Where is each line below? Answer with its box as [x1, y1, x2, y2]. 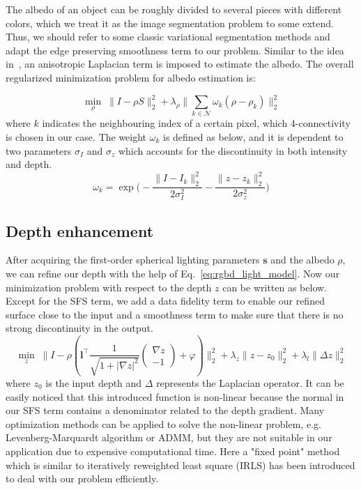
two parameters [6, 143, 72, 158]
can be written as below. [222, 280, 328, 294]
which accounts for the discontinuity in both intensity [118, 143, 348, 158]
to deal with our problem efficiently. [6, 471, 159, 486]
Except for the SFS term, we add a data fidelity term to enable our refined [6, 293, 325, 308]
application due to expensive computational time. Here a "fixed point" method [6, 443, 340, 458]
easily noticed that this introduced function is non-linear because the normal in [6, 389, 344, 404]
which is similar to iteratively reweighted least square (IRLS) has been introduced [6, 457, 355, 472]
